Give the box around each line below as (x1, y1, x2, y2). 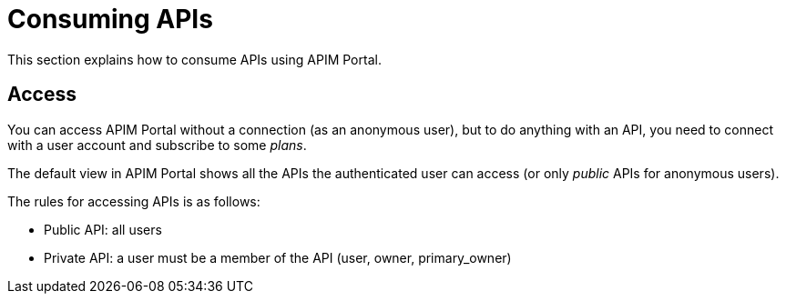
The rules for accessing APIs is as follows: (7, 193, 260, 209)
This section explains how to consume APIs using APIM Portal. (7, 51, 382, 67)
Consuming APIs (7, 4, 213, 35)
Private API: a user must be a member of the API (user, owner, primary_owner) (44, 249, 512, 266)
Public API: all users (44, 221, 162, 237)
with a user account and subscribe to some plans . (7, 136, 307, 153)
